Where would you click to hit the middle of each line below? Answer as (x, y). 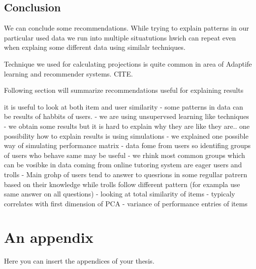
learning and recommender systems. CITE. (68, 73)
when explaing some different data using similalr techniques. (95, 47)
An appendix (49, 237)
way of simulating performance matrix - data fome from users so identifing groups (128, 145)
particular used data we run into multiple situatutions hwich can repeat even (120, 37)
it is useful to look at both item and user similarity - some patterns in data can (124, 106)
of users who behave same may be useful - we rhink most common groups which (125, 155)
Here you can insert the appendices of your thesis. (79, 261)
